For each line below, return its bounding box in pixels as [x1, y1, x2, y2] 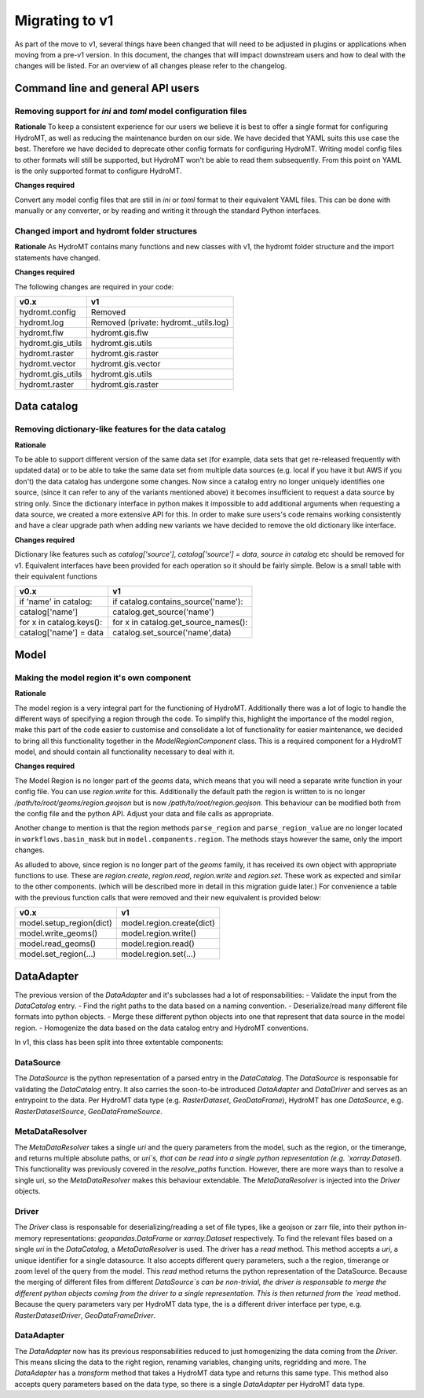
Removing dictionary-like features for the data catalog [14, 424, 226, 435]
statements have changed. [14, 252, 101, 263]
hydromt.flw [19, 327, 64, 338]
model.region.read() [120, 938, 196, 949]
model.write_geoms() [19, 928, 98, 939]
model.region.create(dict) [120, 918, 215, 929]
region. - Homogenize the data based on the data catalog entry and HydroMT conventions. [14, 1023, 309, 1032]
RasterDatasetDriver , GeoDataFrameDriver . [14, 1310, 156, 1320]
